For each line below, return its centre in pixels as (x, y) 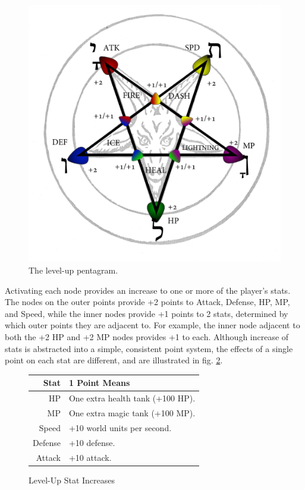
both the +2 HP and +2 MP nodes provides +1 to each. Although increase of (147, 337)
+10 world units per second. (120, 427)
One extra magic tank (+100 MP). (132, 412)
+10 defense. (92, 442)
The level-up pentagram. (73, 270)
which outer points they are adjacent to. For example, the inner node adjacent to (152, 325)
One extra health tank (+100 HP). (132, 398)
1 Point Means (99, 383)
